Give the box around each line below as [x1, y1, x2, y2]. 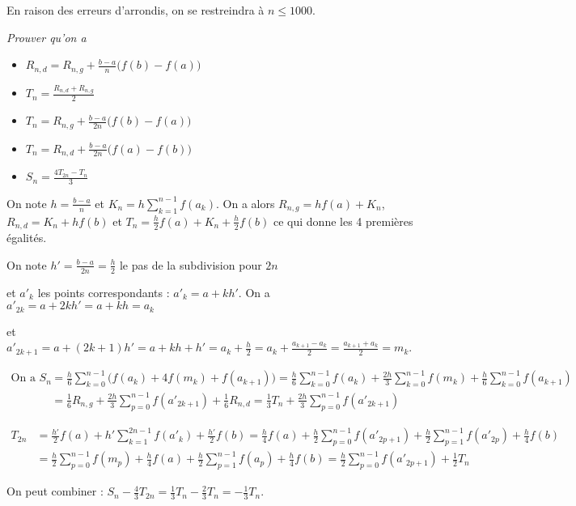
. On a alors [215, 194, 275, 211]
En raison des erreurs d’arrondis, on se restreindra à [6, 2, 265, 18]
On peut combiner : [6, 483, 104, 500]
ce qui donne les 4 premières [273, 212, 413, 229]
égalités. [6, 229, 47, 246]
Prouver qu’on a [6, 28, 87, 45]
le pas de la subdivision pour [119, 256, 262, 273]
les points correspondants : [37, 283, 170, 300]
